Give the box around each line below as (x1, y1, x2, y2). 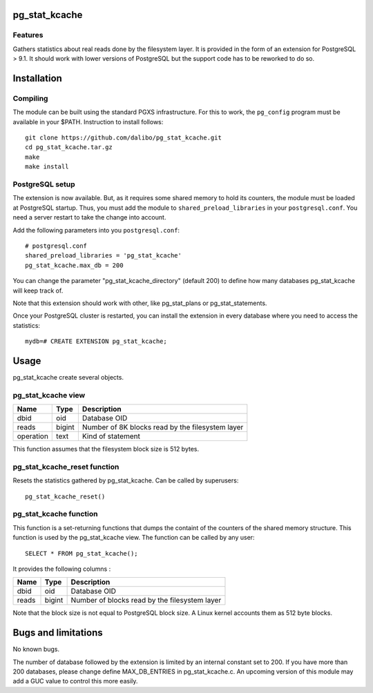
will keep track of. (12, 286, 64, 295)
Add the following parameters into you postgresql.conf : (12, 226, 180, 234)
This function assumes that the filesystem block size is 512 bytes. (12, 445, 200, 453)
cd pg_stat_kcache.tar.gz (25, 144, 113, 151)
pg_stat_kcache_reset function (12, 462, 119, 471)
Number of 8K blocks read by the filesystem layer (82, 422, 244, 432)
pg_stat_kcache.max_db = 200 (25, 261, 124, 269)
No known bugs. (12, 645, 60, 654)
